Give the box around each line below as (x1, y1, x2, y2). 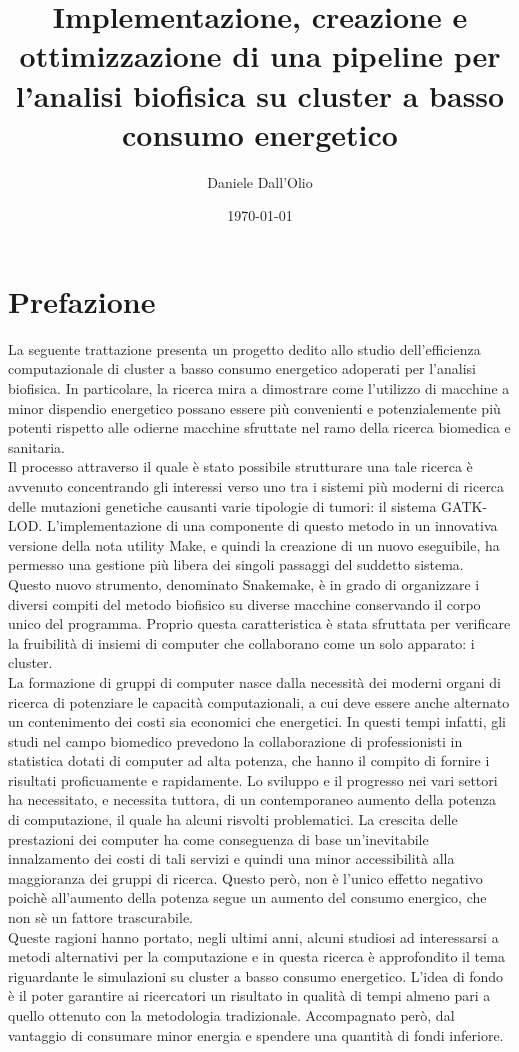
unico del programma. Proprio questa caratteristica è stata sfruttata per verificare (8, 613, 511, 634)
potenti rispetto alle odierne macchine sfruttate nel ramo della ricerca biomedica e (8, 417, 511, 438)
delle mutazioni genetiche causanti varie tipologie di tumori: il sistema (8, 495, 437, 516)
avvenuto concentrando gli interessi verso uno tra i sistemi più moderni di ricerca (8, 475, 505, 496)
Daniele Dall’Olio (207, 171, 313, 192)
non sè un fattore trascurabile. (8, 907, 194, 928)
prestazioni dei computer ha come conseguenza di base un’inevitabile (8, 828, 429, 849)
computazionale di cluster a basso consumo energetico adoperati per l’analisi (8, 358, 476, 379)
